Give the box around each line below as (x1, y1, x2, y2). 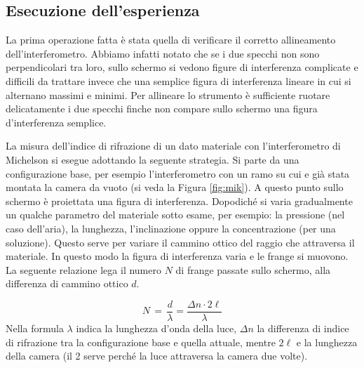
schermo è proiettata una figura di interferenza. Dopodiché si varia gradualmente (6, 193, 353, 208)
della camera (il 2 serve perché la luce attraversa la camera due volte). (6, 348, 308, 363)
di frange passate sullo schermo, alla (175, 262, 331, 277)
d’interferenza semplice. (6, 114, 107, 129)
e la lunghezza (296, 334, 358, 349)
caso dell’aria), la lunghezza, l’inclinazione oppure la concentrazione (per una (6, 221, 336, 235)
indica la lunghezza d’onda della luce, (76, 320, 237, 335)
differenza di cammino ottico (6, 276, 128, 291)
